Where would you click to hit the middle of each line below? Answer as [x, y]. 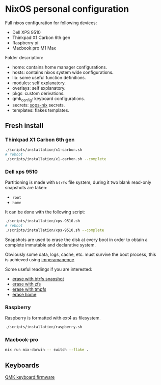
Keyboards [22, 365]
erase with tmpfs [29, 289]
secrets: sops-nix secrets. [39, 105]
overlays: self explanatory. [39, 88]
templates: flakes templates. [41, 110]
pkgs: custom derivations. [38, 93]
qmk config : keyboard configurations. [49, 99]
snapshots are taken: [26, 188]
